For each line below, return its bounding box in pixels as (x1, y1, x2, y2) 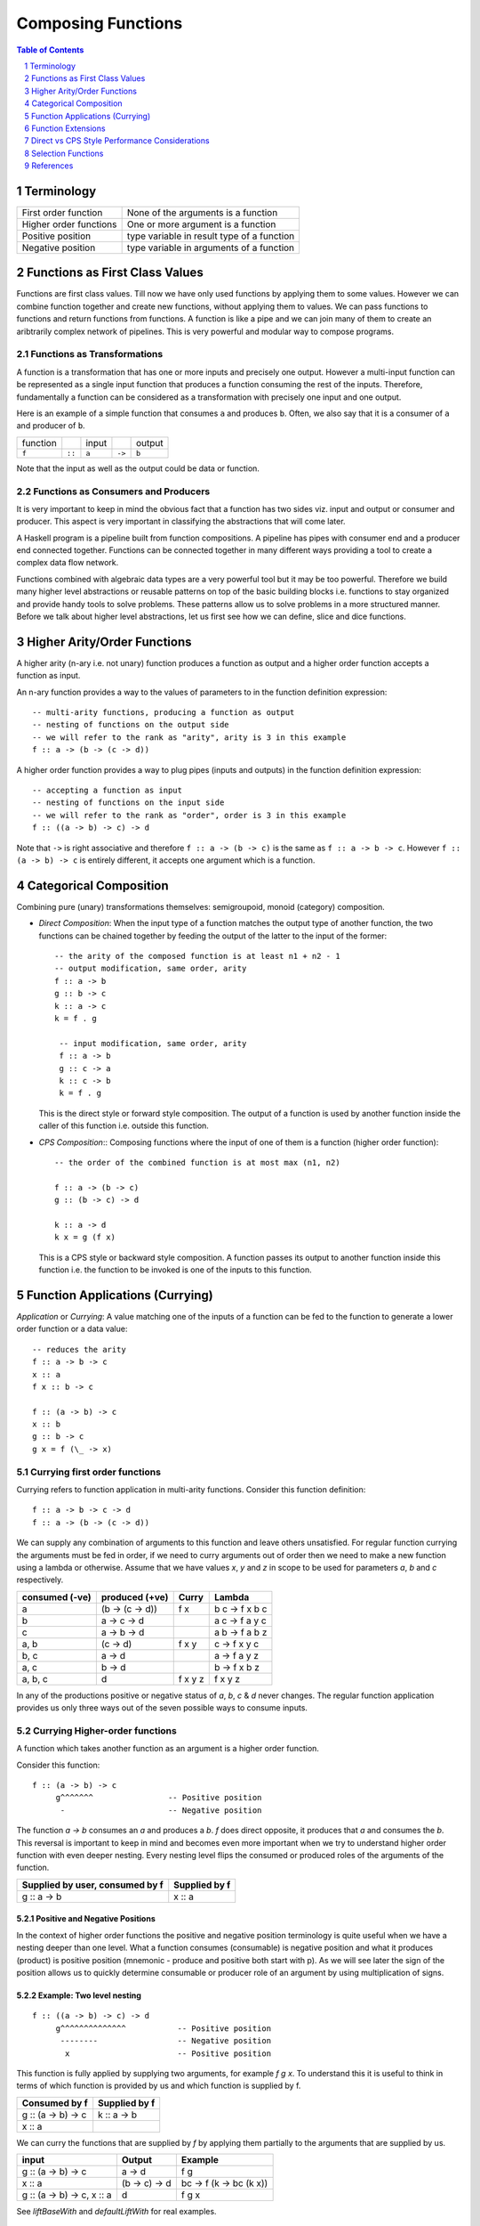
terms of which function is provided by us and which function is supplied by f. (16, 2080, 301, 2092)
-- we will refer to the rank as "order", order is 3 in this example (32, 810, 347, 820)
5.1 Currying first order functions (16, 1466, 162, 1478)
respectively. (16, 1574, 64, 1585)
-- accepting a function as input (32, 785, 182, 796)
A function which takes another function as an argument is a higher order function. (16, 1743, 320, 1754)
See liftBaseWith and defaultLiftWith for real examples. (16, 2206, 217, 2217)
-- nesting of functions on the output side (32, 719, 230, 730)
